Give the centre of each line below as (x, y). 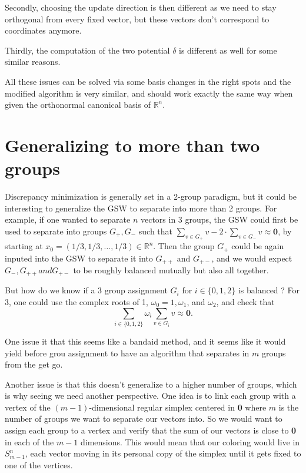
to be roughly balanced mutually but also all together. (171, 269)
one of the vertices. (39, 464)
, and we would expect (252, 258)
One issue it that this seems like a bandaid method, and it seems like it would (145, 341)
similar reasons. (33, 62)
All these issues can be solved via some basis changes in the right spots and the (148, 81)
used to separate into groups (56, 231)
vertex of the (28, 407)
